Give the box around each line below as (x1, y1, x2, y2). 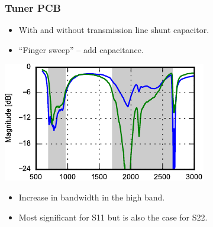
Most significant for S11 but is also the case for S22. (18, 210, 208, 223)
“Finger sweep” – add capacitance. (18, 43, 144, 55)
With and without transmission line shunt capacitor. (18, 24, 209, 36)
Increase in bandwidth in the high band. (18, 191, 165, 203)
